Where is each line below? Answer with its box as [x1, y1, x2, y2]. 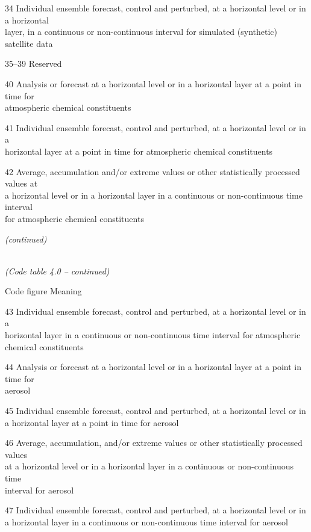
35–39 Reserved [5, 57, 62, 70]
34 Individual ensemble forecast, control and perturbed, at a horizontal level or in [5, 2, 306, 14]
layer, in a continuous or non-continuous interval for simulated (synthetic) [5, 25, 277, 38]
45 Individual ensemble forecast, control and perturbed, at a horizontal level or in [5, 404, 306, 417]
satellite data [5, 37, 53, 49]
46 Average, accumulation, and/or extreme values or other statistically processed [5, 436, 303, 449]
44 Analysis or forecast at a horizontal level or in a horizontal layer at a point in [5, 360, 302, 373]
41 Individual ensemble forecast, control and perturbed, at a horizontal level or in [5, 121, 306, 134]
